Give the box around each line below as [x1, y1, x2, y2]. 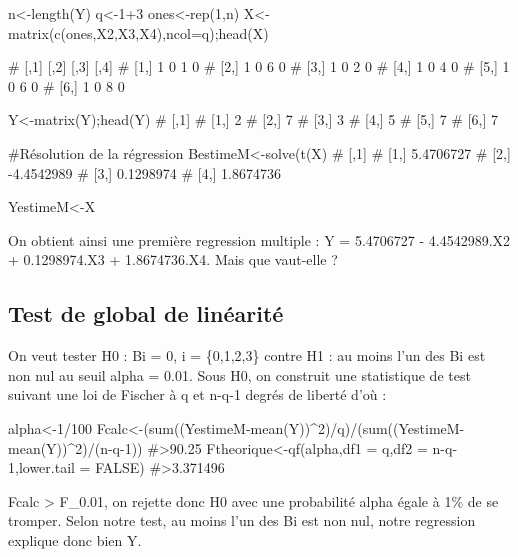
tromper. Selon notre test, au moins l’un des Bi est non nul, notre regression [8, 510, 476, 531]
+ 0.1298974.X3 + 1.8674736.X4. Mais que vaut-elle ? [8, 249, 338, 270]
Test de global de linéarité [8, 298, 284, 329]
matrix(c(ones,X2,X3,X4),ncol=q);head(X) [8, 22, 269, 43]
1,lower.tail [8, 457, 75, 478]
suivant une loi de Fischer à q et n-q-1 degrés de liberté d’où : [8, 384, 387, 405]
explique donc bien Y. [8, 529, 142, 550]
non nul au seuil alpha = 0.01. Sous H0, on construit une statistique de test [8, 364, 471, 385]
